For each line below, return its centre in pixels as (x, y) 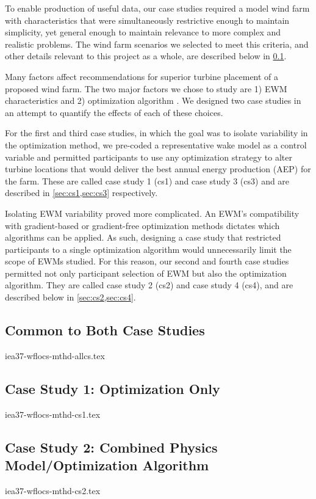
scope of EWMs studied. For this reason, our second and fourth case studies (147, 261)
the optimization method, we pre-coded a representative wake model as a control (156, 144)
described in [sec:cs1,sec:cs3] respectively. (81, 193)
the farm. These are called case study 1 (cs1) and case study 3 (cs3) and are (147, 180)
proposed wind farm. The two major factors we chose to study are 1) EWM (146, 88)
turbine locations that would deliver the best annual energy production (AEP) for (158, 169)
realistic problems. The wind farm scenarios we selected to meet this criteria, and (157, 44)
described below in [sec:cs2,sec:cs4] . (70, 297)
